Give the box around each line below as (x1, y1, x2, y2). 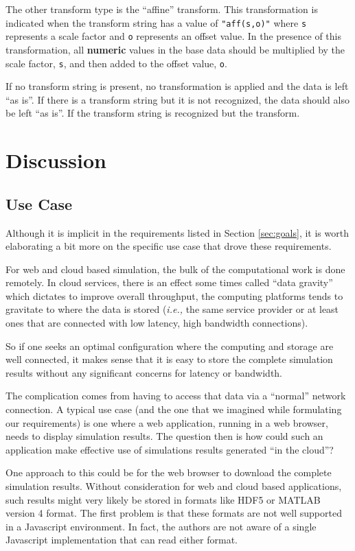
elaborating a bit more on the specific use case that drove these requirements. (5, 239, 332, 253)
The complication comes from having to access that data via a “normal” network (5, 388, 346, 403)
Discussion (5, 146, 106, 174)
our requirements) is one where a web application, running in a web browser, (5, 415, 328, 430)
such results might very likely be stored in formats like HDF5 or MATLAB (5, 492, 321, 506)
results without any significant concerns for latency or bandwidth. (5, 365, 283, 379)
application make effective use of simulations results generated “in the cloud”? (5, 442, 334, 456)
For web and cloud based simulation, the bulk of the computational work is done (5, 261, 345, 276)
